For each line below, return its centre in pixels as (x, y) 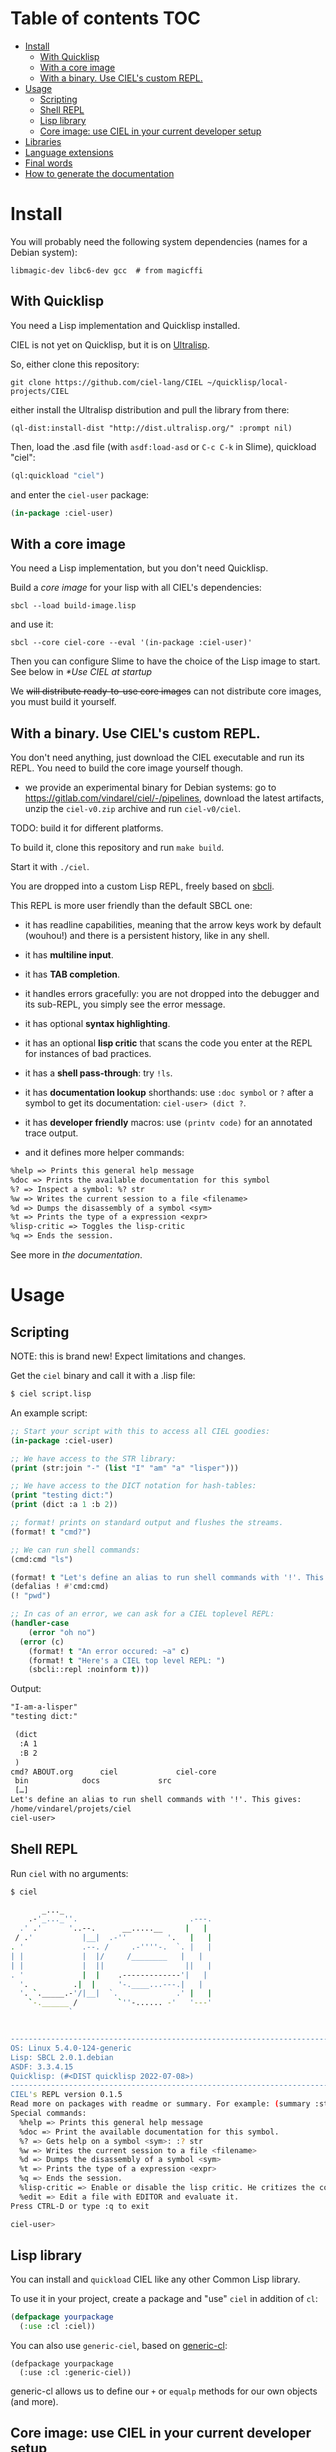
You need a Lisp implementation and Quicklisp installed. (125, 325)
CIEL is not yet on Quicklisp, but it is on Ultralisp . (110, 344)
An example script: (49, 1413)
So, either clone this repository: (75, 364)
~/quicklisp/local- (247, 382)
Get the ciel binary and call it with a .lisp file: (103, 1376)
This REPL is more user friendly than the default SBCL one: (131, 906)
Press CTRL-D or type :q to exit (80, 2206)
